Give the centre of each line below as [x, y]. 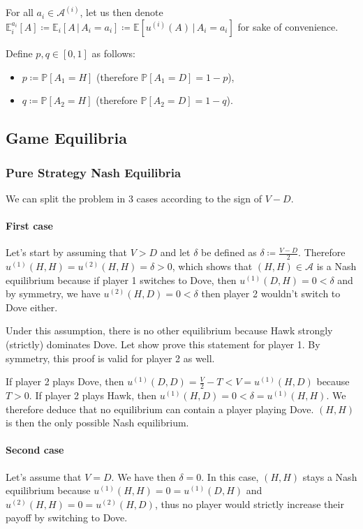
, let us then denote [121, 12]
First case [29, 225]
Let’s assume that [44, 476]
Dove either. [32, 307]
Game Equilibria [66, 138]
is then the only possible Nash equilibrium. [97, 423]
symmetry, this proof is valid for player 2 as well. [110, 358]
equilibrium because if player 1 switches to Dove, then [121, 280]
